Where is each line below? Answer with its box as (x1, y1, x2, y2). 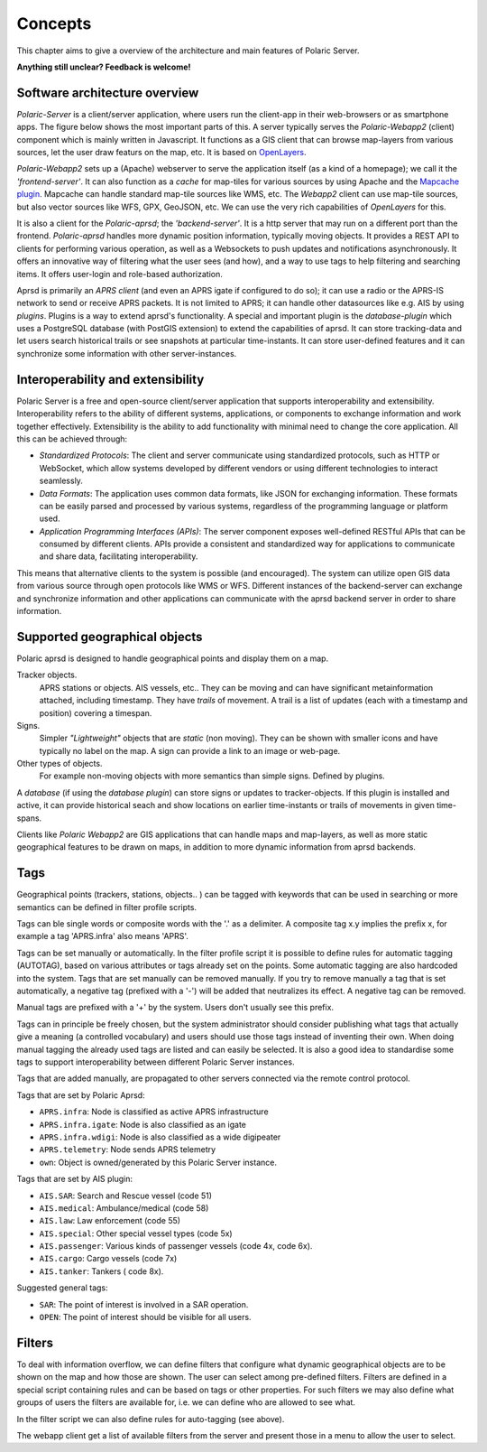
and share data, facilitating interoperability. (39, 551, 198, 562)
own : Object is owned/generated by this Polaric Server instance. (39, 1157, 277, 1168)
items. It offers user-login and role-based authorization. (16, 268, 223, 279)
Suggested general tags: (16, 1282, 108, 1293)
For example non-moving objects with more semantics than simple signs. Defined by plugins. (39, 770, 385, 781)
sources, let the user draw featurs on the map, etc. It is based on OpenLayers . (16, 147, 307, 158)
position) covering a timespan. (39, 707, 152, 718)
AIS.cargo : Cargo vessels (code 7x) (39, 1253, 178, 1264)
